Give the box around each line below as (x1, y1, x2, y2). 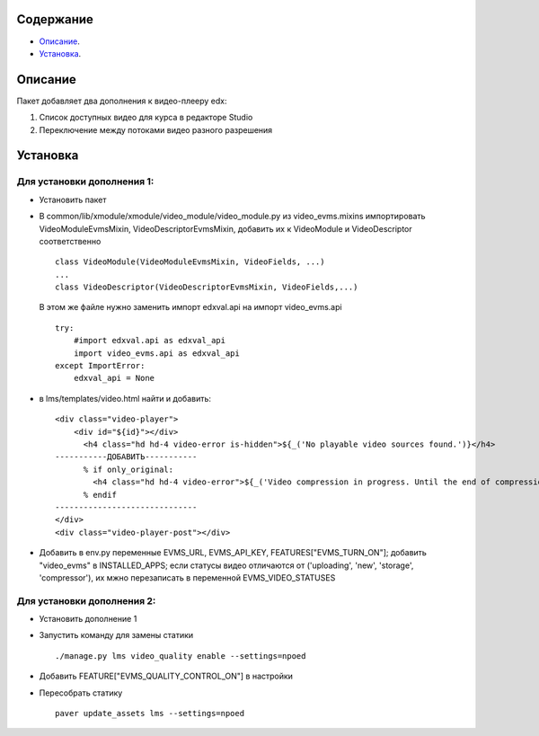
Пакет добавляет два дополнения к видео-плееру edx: (16, 95, 228, 106)
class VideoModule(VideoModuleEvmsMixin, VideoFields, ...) (55, 257, 325, 267)
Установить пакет (39, 194, 107, 205)
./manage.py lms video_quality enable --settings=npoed (55, 651, 306, 661)
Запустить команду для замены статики (39, 630, 194, 641)
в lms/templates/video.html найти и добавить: (39, 393, 211, 403)
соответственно (39, 235, 102, 246)
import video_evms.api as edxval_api (73, 348, 240, 359)
